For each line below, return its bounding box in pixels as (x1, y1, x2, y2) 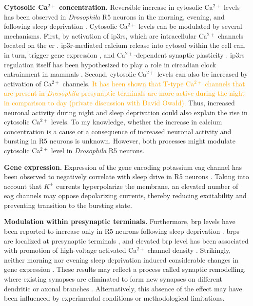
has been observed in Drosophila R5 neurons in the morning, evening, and (4, 11, 225, 21)
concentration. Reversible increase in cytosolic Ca (58, 2, 213, 12)
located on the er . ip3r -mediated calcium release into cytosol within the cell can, (4, 40, 246, 50)
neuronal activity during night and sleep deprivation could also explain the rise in (4, 107, 248, 117)
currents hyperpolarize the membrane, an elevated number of (56, 181, 238, 191)
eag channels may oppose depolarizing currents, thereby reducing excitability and (4, 190, 247, 201)
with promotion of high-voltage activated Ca (4, 245, 137, 255)
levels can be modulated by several (138, 21, 242, 31)
